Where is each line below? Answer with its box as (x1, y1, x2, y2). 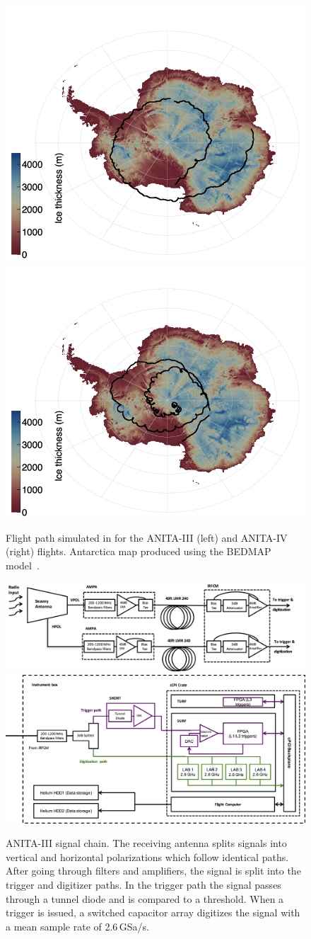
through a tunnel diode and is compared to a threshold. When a (6, 891, 284, 906)
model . (6, 557, 40, 572)
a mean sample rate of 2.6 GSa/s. (6, 918, 149, 933)
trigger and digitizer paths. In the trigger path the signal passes (6, 877, 281, 892)
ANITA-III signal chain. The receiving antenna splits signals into (6, 836, 287, 850)
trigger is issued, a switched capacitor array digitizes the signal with (6, 905, 300, 920)
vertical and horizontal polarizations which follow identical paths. (6, 849, 289, 864)
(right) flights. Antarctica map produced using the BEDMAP (6, 544, 271, 559)
